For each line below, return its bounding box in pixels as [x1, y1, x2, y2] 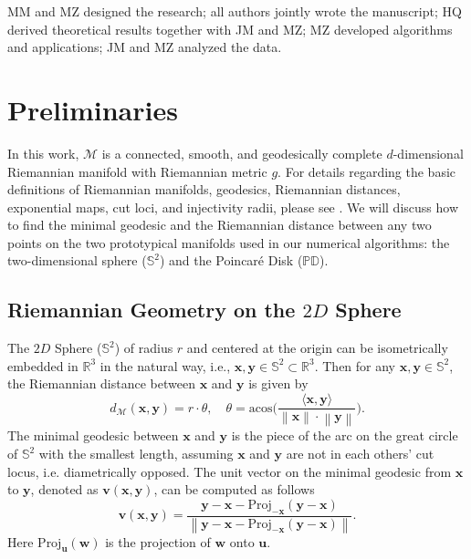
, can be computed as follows [153, 480, 315, 499]
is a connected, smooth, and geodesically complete [101, 143, 382, 162]
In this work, [7, 143, 79, 162]
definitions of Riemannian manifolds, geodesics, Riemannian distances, [7, 180, 401, 199]
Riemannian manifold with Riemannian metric [7, 161, 267, 181]
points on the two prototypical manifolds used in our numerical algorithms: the [7, 233, 450, 252]
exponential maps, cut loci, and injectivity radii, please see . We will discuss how [7, 197, 458, 216]
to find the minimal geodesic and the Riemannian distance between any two [7, 215, 432, 234]
